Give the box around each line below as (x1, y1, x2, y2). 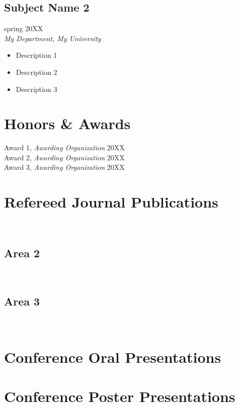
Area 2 (4, 245, 40, 261)
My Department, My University (4, 33, 101, 43)
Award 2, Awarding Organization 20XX (4, 152, 125, 162)
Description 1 (16, 50, 57, 60)
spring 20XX (4, 23, 43, 34)
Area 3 (4, 293, 40, 309)
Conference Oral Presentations (4, 346, 221, 367)
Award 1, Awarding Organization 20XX (4, 142, 125, 153)
